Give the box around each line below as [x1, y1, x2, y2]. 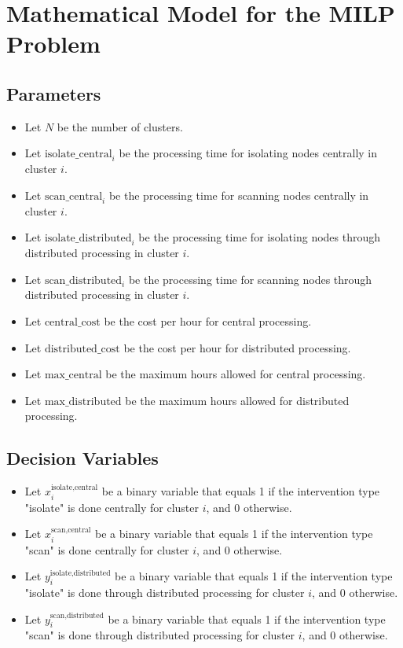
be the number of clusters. [57, 118, 183, 134]
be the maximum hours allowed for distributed [125, 392, 350, 408]
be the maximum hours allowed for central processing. [105, 366, 366, 382]
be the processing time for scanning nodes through [128, 271, 372, 287]
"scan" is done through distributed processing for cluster [24, 627, 295, 643]
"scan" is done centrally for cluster [24, 541, 189, 558]
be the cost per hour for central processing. [104, 312, 312, 329]
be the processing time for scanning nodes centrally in [108, 186, 369, 203]
